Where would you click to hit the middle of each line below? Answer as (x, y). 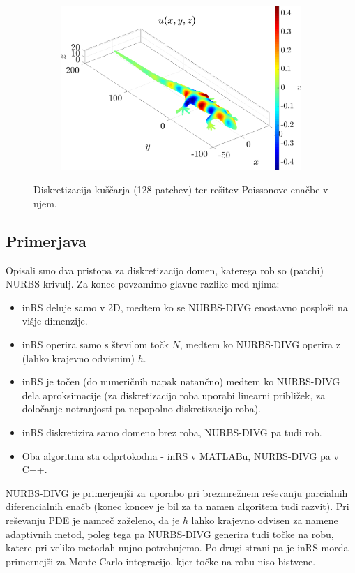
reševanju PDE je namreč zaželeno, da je (93, 520)
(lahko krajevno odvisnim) (78, 358)
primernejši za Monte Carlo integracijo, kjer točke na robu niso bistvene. (161, 561)
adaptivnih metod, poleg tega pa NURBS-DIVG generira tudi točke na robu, (170, 534)
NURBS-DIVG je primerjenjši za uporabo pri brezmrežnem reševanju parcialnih (177, 492)
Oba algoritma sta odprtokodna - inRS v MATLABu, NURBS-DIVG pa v (180, 455)
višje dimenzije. (55, 321)
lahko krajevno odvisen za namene (265, 520)
